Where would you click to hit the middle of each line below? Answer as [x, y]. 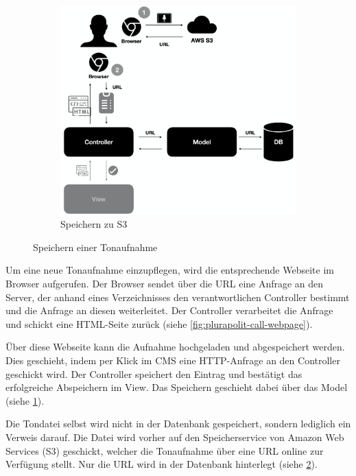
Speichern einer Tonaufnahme [95, 247]
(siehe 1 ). [25, 400]
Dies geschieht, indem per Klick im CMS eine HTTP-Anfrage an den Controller [173, 360]
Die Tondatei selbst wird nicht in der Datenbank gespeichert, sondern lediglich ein [178, 424]
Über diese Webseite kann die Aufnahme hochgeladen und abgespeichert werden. [175, 347]
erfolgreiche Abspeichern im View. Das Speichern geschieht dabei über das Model [177, 387]
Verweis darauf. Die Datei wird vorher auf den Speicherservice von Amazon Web [175, 437]
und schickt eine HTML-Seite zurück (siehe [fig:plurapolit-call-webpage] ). [159, 323]
